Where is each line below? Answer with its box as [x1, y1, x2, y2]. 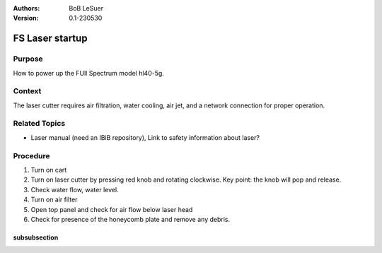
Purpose [13, 54, 43, 64]
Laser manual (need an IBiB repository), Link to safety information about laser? [30, 133, 260, 141]
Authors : [13, 4, 40, 12]
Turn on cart [30, 165, 67, 174]
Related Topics [13, 119, 66, 129]
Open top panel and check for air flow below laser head [30, 205, 193, 213]
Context [13, 86, 42, 96]
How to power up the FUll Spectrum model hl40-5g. [13, 69, 164, 77]
